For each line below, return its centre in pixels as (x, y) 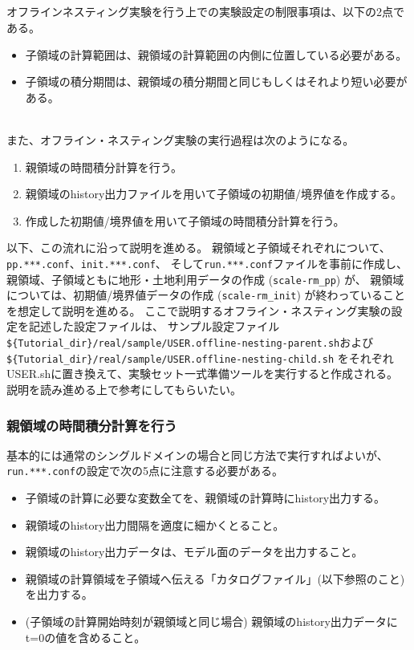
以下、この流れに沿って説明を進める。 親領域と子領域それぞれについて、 (199, 248)
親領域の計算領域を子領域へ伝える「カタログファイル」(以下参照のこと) (215, 578)
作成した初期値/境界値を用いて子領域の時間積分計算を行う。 (185, 220)
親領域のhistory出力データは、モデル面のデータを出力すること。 (194, 552)
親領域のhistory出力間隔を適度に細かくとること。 (155, 524)
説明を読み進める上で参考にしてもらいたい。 (124, 389)
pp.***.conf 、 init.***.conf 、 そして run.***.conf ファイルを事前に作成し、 (207, 263)
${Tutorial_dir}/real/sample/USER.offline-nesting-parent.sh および (190, 342)
